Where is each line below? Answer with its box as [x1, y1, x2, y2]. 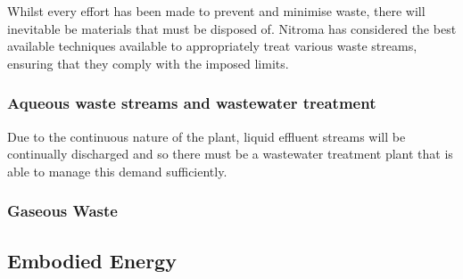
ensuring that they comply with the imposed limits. [7, 53, 289, 72]
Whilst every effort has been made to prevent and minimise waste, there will [7, 2, 426, 20]
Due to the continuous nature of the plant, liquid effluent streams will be [7, 127, 406, 145]
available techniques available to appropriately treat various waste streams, [7, 37, 418, 55]
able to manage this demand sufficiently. [7, 161, 227, 180]
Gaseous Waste [7, 200, 118, 222]
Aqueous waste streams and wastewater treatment [7, 92, 376, 114]
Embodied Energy [7, 246, 177, 274]
